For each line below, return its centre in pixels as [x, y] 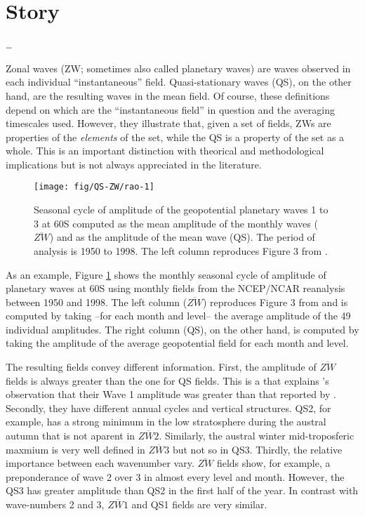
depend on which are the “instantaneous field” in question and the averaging [170, 109]
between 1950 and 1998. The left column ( [97, 302]
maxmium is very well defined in [75, 449]
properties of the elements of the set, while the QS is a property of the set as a [175, 137]
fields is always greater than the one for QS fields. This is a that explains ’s [167, 380]
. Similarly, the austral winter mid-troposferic [257, 436]
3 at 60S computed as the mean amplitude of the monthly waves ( [176, 223]
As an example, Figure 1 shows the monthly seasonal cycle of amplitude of [166, 274]
